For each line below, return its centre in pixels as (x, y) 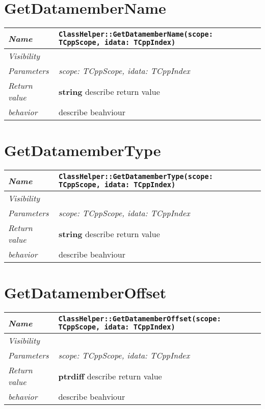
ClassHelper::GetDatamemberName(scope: (136, 34)
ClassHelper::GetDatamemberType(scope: (136, 177)
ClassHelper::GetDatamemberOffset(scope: (140, 319)
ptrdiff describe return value (110, 376)
